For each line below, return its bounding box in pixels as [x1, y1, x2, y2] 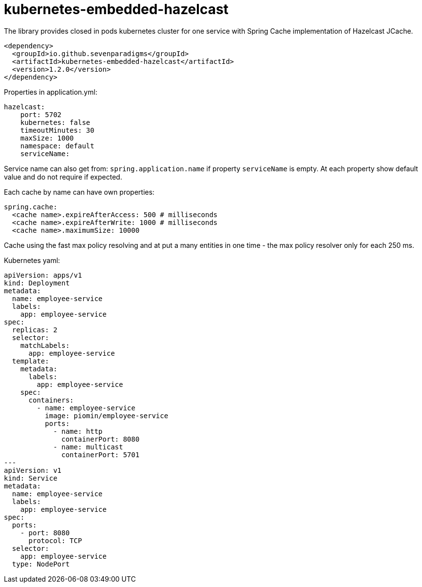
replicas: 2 [12, 325, 58, 334]
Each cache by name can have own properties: [4, 187, 154, 196]
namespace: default [20, 142, 95, 150]
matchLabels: [20, 341, 70, 349]
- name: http [53, 427, 103, 435]
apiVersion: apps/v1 [4, 271, 82, 279]
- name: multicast [53, 443, 123, 451]
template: [12, 357, 49, 365]
